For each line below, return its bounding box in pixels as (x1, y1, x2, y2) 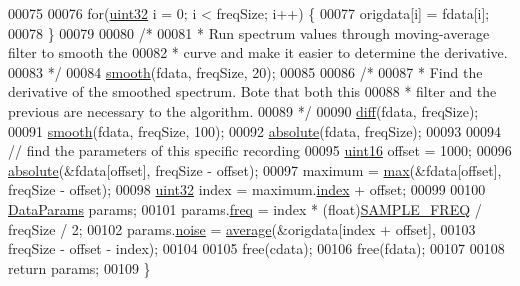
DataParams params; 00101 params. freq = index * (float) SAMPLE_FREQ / (8, 198, 482, 219)
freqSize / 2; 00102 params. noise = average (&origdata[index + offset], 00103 (8, 218, 476, 239)
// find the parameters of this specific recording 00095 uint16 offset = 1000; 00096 (8, 140, 512, 161)
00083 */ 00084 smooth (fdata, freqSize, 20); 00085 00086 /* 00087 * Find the (8, 61, 483, 82)
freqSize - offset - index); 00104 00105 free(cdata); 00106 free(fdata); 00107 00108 (8, 238, 505, 259)
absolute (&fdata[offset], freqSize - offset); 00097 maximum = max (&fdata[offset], (8, 159, 502, 180)
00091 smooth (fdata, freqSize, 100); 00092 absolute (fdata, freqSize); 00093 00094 (8, 120, 502, 141)
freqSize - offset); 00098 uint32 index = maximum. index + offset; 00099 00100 (8, 179, 486, 200)
